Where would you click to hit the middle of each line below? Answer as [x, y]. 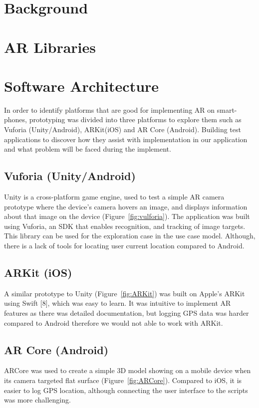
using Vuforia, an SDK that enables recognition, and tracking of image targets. [125, 226]
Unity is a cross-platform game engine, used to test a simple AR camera [114, 197]
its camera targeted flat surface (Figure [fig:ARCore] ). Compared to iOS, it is [123, 380]
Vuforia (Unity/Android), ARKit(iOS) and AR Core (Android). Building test [123, 129]
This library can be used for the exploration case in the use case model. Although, [130, 236]
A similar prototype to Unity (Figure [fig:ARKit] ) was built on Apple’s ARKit [125, 293]
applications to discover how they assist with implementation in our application [126, 139]
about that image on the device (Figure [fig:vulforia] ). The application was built [127, 216]
